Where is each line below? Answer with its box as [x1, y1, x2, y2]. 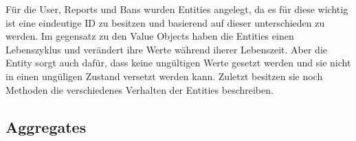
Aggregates [5, 116, 87, 137]
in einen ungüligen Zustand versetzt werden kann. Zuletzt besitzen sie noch [5, 68, 323, 83]
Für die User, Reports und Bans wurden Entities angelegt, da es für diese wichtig [5, 2, 348, 16]
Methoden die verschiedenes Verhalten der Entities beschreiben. [5, 82, 274, 97]
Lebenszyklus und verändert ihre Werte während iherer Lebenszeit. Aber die [5, 42, 328, 56]
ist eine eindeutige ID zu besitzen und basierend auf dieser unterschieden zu [5, 15, 325, 29]
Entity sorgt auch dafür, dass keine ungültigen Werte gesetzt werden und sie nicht [5, 55, 351, 70]
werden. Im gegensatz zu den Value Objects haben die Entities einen [5, 29, 294, 43]
